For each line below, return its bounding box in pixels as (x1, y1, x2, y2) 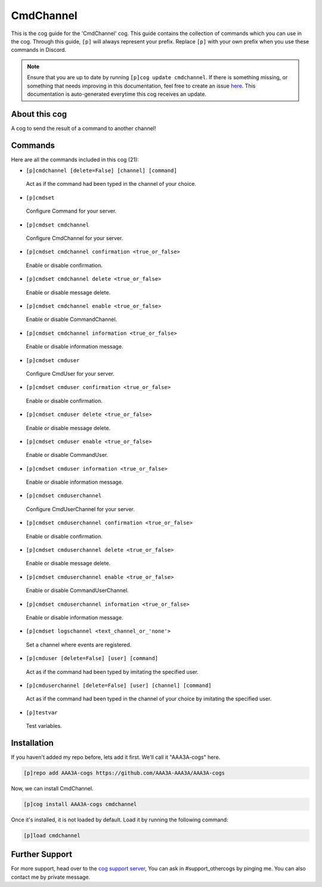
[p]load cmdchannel (23, 832, 80, 839)
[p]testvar (26, 709, 58, 716)
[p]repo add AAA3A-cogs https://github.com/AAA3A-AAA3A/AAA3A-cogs (23, 770, 225, 776)
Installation (11, 737, 54, 748)
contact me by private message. (11, 873, 91, 880)
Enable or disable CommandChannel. (26, 316, 117, 323)
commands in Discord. (11, 46, 67, 54)
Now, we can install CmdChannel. (11, 785, 94, 792)
